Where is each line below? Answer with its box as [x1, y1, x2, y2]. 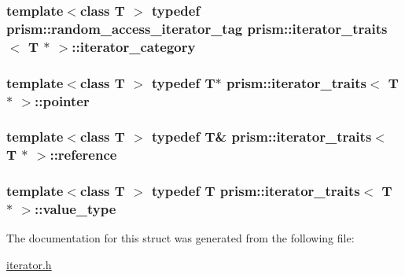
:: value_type [35, 199, 116, 219]
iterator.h [6, 256, 52, 272]
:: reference [50, 145, 117, 164]
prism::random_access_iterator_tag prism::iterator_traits [6, 18, 388, 38]
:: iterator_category [72, 36, 196, 56]
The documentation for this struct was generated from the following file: [6, 230, 355, 246]
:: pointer [35, 90, 90, 110]
